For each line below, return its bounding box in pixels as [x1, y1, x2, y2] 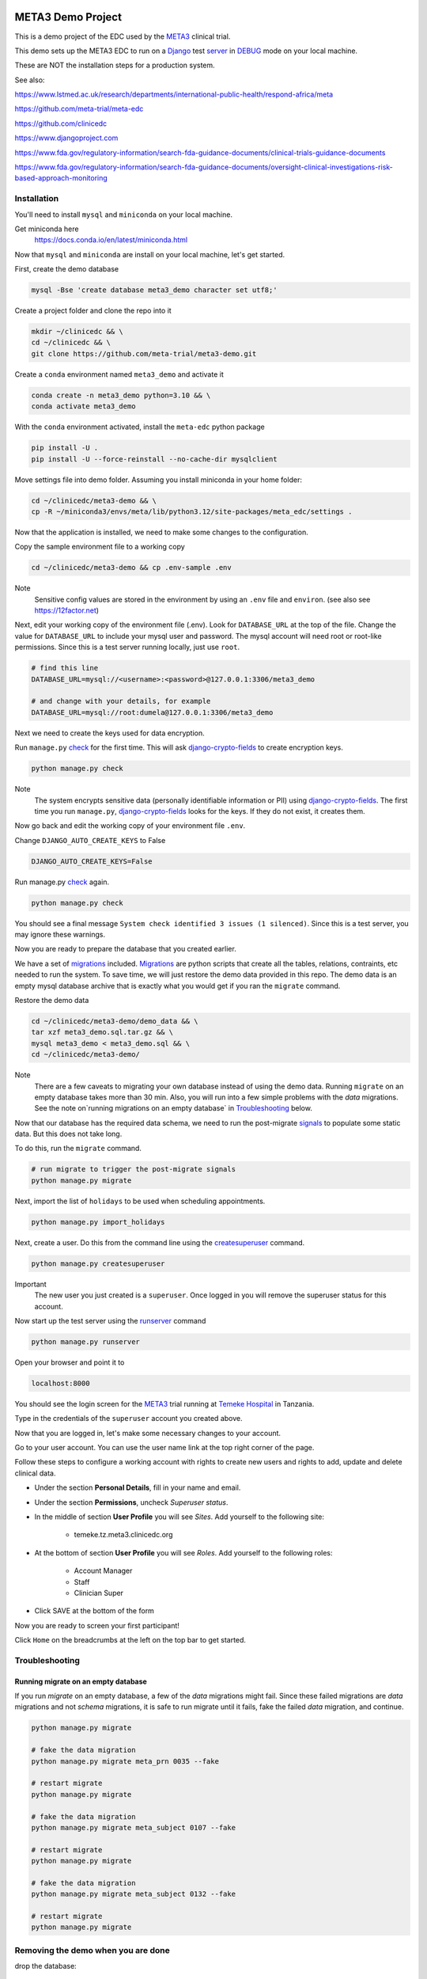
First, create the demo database [14, 264, 119, 274]
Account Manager [74, 1566, 133, 1575]
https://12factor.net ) [34, 606, 99, 615]
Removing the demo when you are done [14, 1944, 170, 1955]
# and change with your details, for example [31, 697, 211, 706]
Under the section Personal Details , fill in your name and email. [34, 1483, 241, 1492]
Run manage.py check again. [14, 877, 110, 887]
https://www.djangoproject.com [14, 133, 119, 142]
